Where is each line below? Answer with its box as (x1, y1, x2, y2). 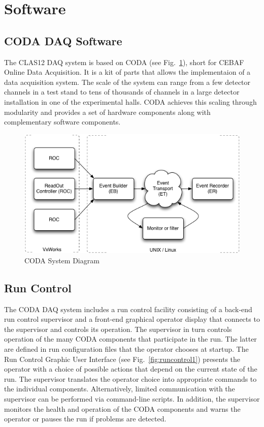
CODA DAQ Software (4, 33, 122, 48)
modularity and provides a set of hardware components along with (4, 106, 211, 117)
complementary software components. (4, 116, 121, 127)
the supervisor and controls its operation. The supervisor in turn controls (4, 323, 232, 334)
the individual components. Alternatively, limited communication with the (4, 383, 235, 394)
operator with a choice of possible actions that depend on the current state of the (4, 363, 257, 374)
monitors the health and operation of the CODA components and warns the (4, 403, 241, 414)
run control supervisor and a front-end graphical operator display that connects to (4, 314, 260, 324)
